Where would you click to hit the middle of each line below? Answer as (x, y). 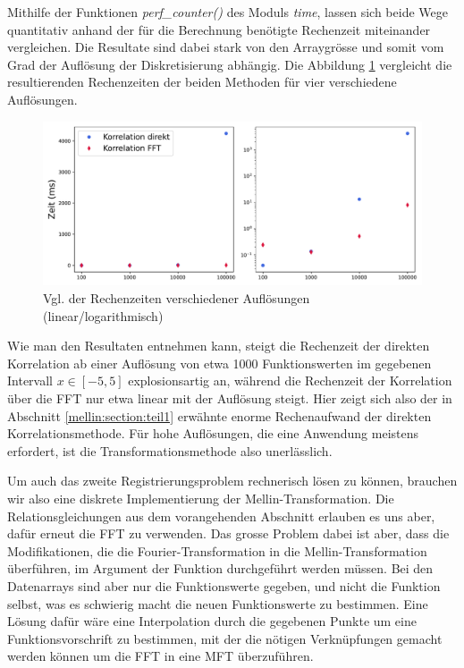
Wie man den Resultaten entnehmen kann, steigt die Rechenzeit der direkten (219, 346)
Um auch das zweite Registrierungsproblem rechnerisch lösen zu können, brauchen (232, 481)
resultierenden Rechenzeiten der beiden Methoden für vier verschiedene (202, 82)
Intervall (30, 381)
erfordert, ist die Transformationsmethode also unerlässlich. (170, 450)
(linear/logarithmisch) (103, 315)
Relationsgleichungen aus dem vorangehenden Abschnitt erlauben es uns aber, (221, 516)
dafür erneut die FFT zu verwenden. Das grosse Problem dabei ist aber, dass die (228, 533)
